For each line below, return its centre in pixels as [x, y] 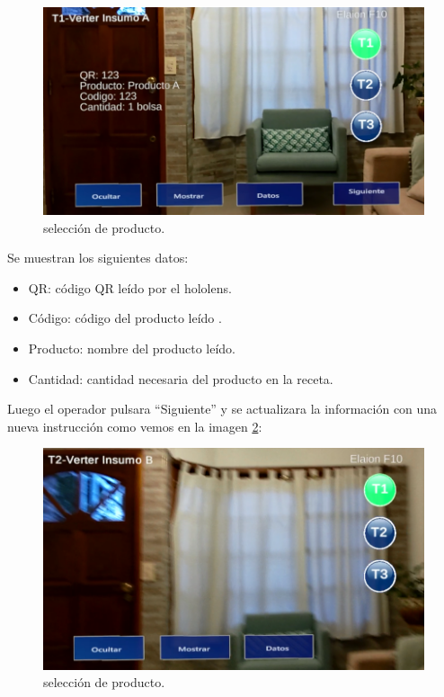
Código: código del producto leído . [125, 318]
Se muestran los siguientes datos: [98, 258]
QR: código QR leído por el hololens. [130, 287]
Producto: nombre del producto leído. [132, 348]
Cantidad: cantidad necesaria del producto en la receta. [181, 378]
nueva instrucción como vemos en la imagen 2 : [135, 426]
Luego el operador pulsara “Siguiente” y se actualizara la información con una [222, 409]
